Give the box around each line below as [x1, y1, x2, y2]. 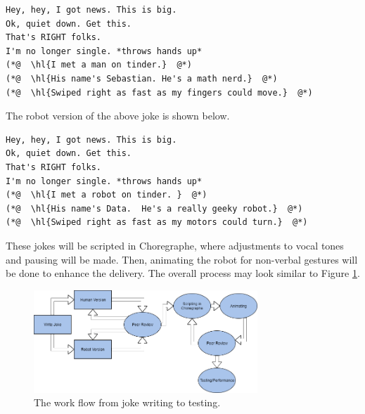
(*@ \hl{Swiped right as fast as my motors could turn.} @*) [6, 217, 308, 228]
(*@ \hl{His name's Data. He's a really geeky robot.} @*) [6, 203, 303, 214]
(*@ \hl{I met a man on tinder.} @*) [6, 60, 192, 70]
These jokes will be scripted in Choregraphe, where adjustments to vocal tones [6, 238, 344, 252]
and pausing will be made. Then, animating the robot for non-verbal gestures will [6, 252, 358, 266]
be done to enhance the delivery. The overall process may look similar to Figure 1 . [6, 266, 360, 280]
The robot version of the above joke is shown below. [6, 108, 230, 123]
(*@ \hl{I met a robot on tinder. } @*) [6, 190, 207, 200]
